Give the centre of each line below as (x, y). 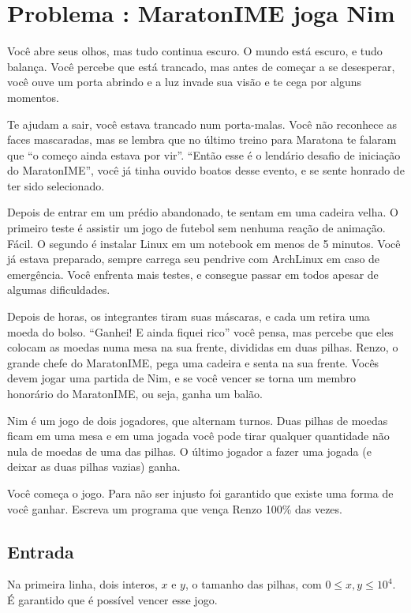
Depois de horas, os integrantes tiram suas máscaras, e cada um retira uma (189, 316)
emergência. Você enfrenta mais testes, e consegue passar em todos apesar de (193, 274)
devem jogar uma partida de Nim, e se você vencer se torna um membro (182, 378)
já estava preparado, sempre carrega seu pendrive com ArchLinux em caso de (194, 259)
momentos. (33, 97)
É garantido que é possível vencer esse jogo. (112, 599)
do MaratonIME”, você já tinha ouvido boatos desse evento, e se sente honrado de (206, 170)
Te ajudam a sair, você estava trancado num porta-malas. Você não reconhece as (202, 124)
